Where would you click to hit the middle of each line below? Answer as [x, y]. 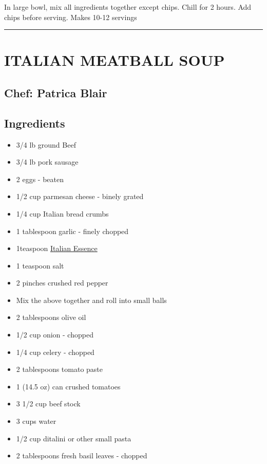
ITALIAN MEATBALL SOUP [115, 60]
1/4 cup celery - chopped [55, 352]
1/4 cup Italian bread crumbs [62, 213]
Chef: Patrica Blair [56, 92]
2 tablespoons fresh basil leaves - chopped [82, 456]
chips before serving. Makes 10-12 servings [71, 17]
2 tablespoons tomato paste [60, 369]
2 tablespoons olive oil [51, 317]
